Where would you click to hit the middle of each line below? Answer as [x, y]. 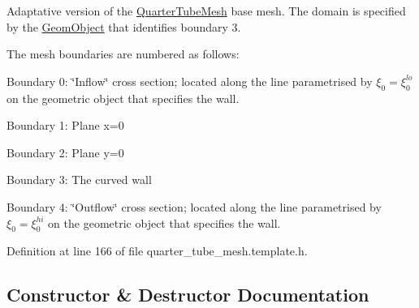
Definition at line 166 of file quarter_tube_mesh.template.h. [157, 251]
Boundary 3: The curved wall [79, 180]
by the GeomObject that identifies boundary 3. [124, 26]
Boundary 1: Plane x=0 [65, 125]
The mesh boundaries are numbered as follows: [123, 54]
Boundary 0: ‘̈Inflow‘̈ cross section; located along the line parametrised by [190, 81]
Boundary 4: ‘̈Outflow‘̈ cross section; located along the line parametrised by [194, 206]
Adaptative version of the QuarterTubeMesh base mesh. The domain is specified [206, 11]
